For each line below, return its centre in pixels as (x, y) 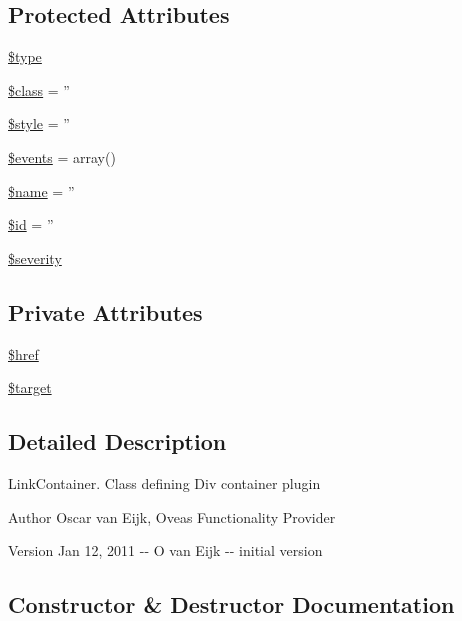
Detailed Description (117, 441)
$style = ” (39, 123)
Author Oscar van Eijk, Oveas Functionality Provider (172, 516)
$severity (35, 257)
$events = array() (62, 156)
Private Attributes (105, 311)
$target (30, 387)
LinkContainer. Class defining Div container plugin (164, 482)
